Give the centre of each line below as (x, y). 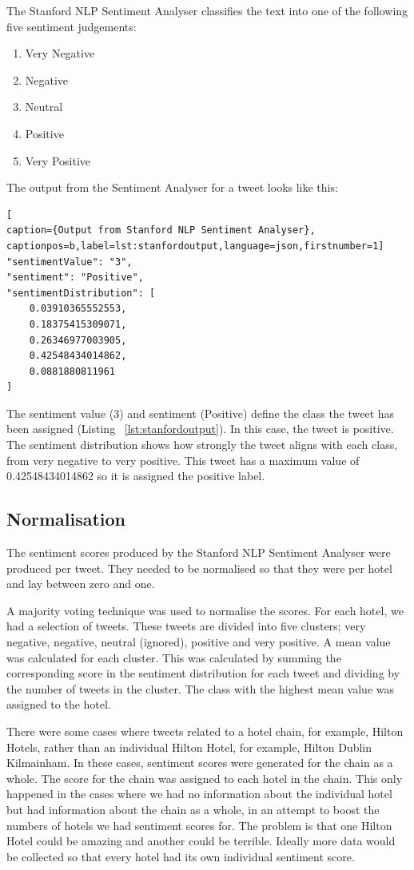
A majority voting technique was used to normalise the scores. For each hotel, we (205, 610)
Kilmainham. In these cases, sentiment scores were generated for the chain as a (200, 763)
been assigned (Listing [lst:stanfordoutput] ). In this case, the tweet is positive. (200, 429)
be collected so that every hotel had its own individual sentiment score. (181, 856)
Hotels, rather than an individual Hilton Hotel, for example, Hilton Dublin (189, 747)
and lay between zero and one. (81, 584)
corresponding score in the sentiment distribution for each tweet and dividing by (203, 673)
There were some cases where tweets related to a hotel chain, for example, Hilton (205, 731)
